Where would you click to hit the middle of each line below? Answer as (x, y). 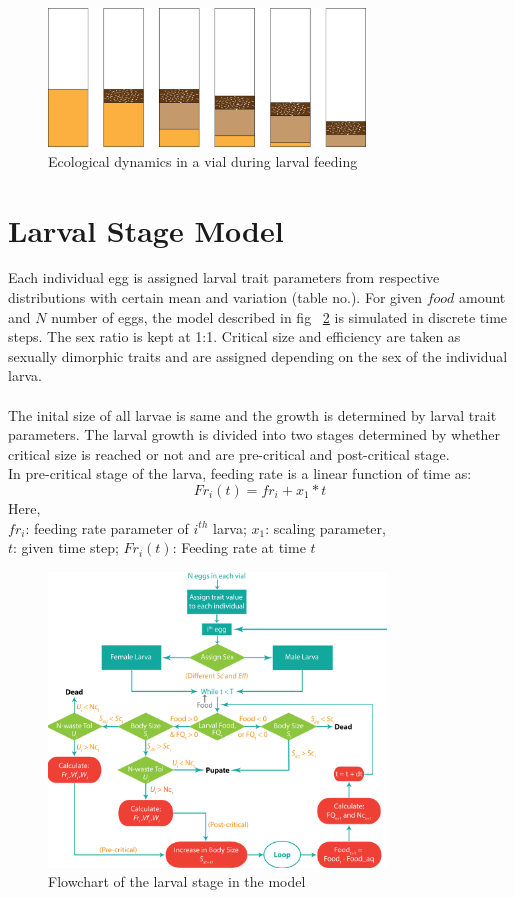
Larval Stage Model (146, 229)
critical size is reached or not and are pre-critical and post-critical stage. (229, 453)
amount (482, 297)
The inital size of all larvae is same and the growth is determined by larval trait (252, 414)
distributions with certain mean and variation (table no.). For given (215, 297)
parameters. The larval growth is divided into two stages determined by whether (254, 434)
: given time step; (66, 547)
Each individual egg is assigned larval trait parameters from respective (224, 277)
